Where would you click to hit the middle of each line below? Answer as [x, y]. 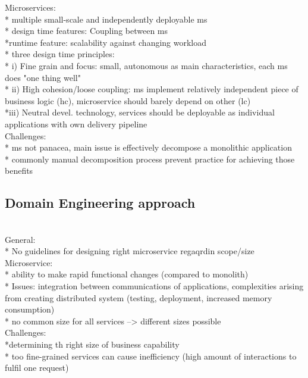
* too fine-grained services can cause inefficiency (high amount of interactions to [151, 356]
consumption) [30, 309]
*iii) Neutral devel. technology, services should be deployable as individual [140, 112]
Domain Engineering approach [100, 203]
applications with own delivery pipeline [76, 124]
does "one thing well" [43, 77]
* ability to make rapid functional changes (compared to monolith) [127, 274]
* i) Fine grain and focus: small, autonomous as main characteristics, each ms [146, 65]
